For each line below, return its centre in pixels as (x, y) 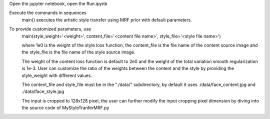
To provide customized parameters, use (50, 29)
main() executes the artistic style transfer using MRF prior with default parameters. (107, 19)
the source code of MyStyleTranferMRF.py (65, 108)
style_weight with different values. (57, 75)
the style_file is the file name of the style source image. (79, 52)
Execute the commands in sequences (48, 13)
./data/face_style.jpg (43, 91)
